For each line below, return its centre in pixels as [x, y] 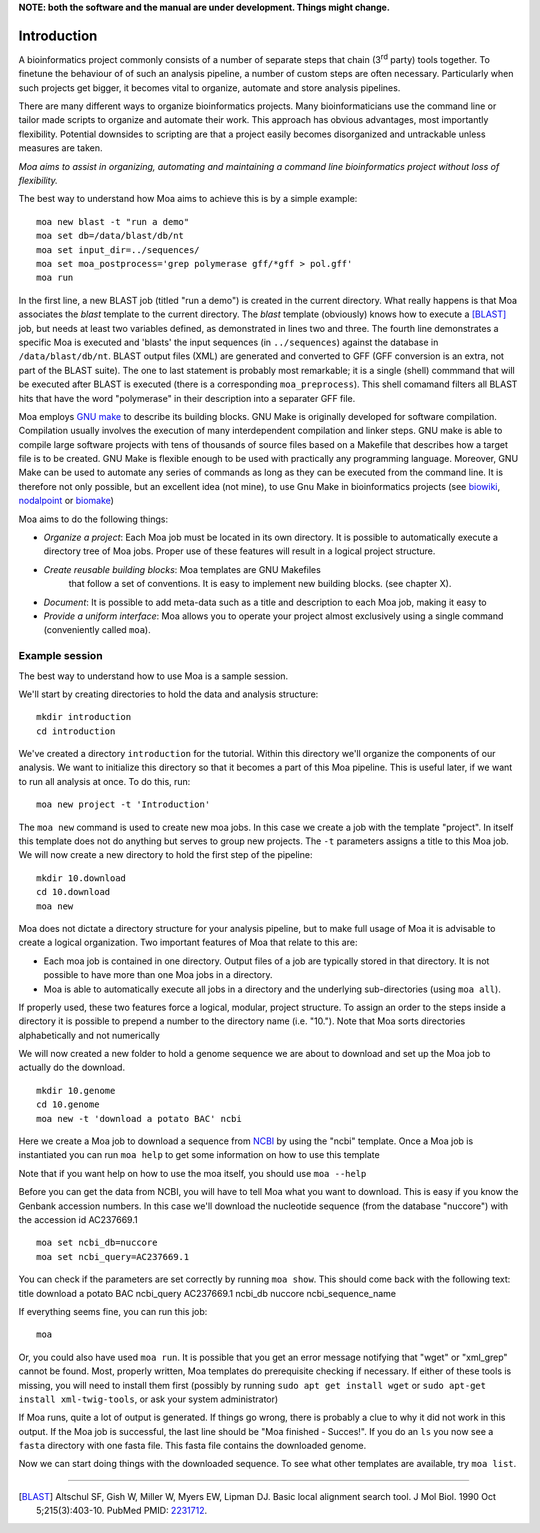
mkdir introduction [84, 717]
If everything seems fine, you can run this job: [113, 1311]
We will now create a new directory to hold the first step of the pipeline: [165, 855]
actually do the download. [71, 1067]
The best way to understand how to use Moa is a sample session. [153, 676]
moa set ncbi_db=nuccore [97, 1243]
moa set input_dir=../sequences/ [118, 249]
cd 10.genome [68, 1104]
